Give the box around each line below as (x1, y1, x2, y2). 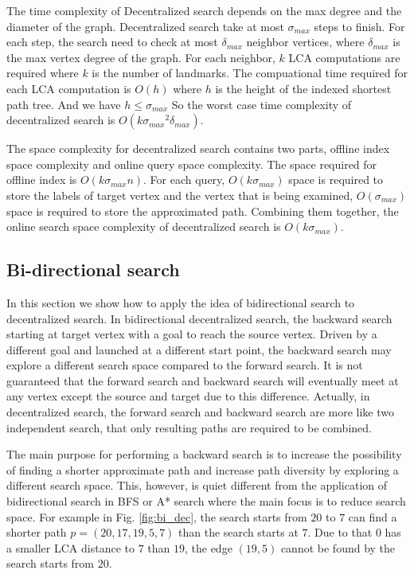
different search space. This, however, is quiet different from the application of (6, 477, 388, 494)
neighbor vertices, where (246, 33, 365, 50)
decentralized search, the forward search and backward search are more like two (6, 404, 395, 420)
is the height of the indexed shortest (215, 80, 392, 96)
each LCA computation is (6, 80, 131, 96)
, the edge (184, 539, 232, 556)
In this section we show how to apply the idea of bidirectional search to (6, 294, 355, 310)
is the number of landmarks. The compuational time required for (92, 64, 408, 81)
